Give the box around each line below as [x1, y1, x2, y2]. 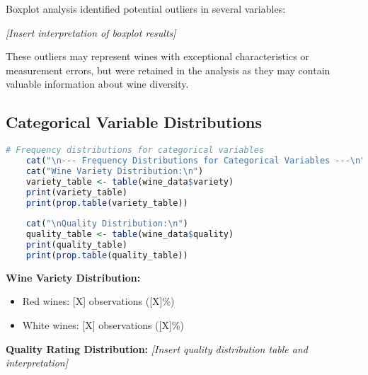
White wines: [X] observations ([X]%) [22, 317, 184, 332]
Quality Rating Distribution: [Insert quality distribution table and [6, 341, 308, 356]
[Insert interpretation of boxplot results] [6, 25, 176, 40]
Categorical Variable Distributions [6, 111, 262, 133]
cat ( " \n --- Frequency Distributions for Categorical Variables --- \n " [25, 156, 366, 166]
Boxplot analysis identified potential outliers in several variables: [6, 1, 286, 16]
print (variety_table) [25, 187, 127, 197]
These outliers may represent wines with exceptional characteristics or [6, 49, 309, 64]
